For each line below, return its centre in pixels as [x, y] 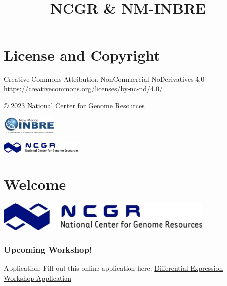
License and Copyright [82, 55]
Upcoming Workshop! [48, 249]
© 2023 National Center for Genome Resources [74, 105]
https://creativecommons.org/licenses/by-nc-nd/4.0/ [83, 88]
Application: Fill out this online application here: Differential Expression [113, 268]
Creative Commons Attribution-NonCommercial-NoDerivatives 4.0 [104, 79]
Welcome [35, 184]
